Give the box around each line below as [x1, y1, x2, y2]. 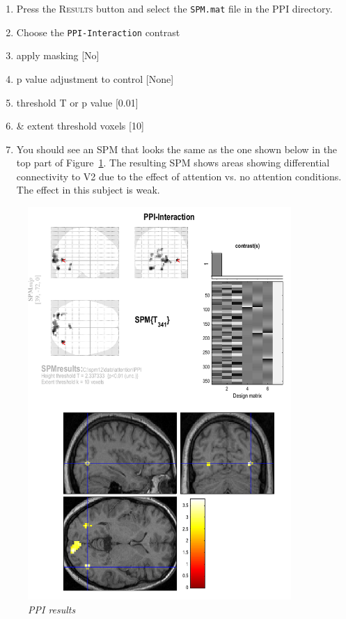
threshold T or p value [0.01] [16, 95, 139, 109]
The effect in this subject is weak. [16, 182, 160, 197]
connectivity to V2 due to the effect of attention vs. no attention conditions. [16, 169, 342, 183]
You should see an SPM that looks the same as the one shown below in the [16, 141, 338, 156]
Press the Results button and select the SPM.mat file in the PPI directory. [16, 1, 333, 15]
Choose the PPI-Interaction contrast [16, 24, 180, 39]
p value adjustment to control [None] [16, 71, 174, 86]
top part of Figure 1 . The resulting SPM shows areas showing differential [16, 155, 330, 170]
